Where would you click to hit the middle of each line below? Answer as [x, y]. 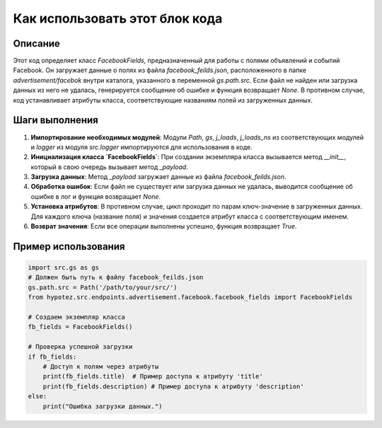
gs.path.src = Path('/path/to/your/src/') [103, 287]
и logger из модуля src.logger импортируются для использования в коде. [141, 147]
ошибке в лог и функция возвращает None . [96, 196]
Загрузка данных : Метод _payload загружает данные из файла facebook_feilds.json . [158, 177]
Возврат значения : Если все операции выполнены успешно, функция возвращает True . [164, 226]
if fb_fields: [52, 357]
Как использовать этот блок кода [118, 18]
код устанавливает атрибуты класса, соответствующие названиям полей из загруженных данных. [163, 100]
